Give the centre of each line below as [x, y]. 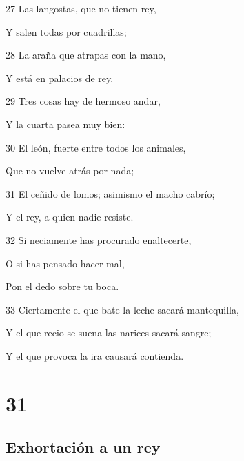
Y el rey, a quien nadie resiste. [70, 217]
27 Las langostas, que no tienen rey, [81, 8]
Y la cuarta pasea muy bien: [65, 124]
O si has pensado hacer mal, [65, 263]
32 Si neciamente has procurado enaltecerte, [99, 239]
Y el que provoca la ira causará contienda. [95, 355]
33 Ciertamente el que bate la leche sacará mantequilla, [122, 309]
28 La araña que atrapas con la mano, [86, 55]
